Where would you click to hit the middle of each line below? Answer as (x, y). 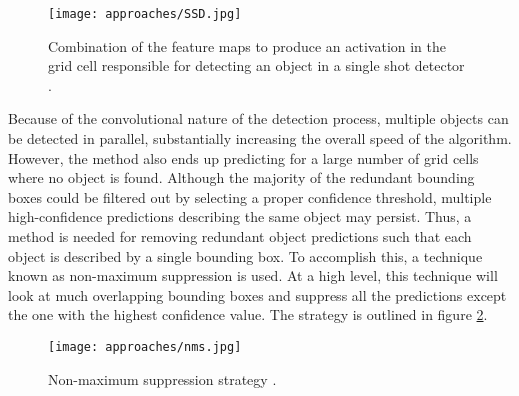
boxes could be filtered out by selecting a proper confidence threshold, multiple (250, 196)
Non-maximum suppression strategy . (162, 378)
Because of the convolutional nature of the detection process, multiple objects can (258, 118)
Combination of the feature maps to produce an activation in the (247, 45)
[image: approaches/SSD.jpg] (145, 14)
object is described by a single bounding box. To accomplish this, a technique (245, 255)
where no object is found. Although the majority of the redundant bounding (241, 177)
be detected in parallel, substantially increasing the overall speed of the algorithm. (260, 138)
